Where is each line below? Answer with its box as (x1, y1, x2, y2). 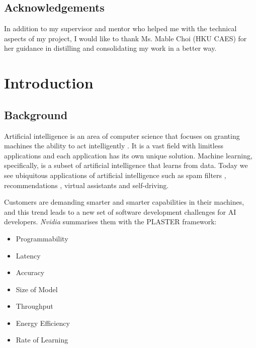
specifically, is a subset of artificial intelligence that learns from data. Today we (4, 160, 248, 170)
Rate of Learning (16, 334, 68, 345)
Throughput (16, 301, 53, 311)
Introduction (4, 72, 94, 93)
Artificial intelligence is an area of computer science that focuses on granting (4, 130, 240, 141)
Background (4, 107, 68, 122)
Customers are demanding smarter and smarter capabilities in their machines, (4, 197, 244, 207)
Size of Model (16, 284, 58, 294)
